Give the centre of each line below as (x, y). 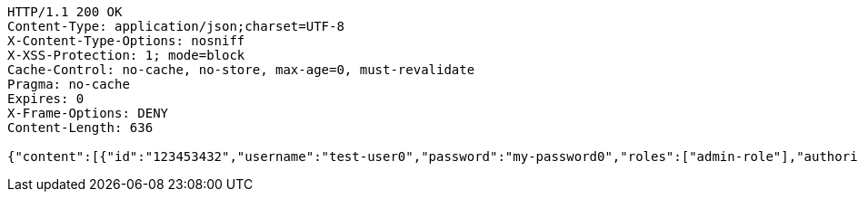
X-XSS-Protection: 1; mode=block (126, 55)
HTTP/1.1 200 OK (65, 12)
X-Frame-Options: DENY (88, 113)
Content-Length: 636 (80, 128)
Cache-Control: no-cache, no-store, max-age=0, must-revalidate (241, 70)
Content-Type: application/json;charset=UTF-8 (176, 26)
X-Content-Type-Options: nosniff (126, 41)
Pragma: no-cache (69, 84)
